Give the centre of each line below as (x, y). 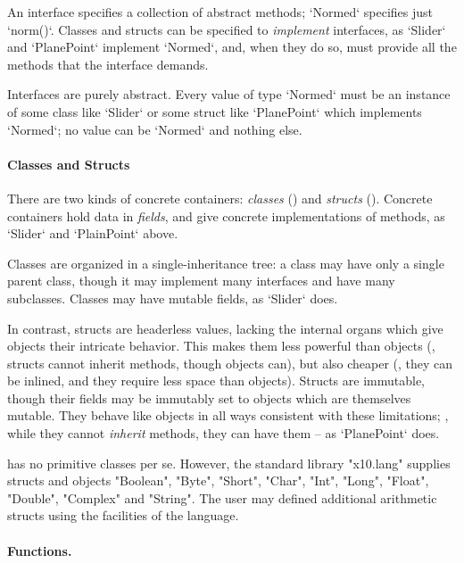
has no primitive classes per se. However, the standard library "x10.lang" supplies (229, 463)
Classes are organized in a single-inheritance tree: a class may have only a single (226, 263)
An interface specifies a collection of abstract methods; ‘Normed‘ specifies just (220, 12)
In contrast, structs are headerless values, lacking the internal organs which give (225, 328)
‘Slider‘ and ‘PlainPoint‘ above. (93, 233)
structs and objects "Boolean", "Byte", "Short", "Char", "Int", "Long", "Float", (218, 480)
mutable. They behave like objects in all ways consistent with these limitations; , (228, 415)
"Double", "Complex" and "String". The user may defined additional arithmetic (222, 497)
